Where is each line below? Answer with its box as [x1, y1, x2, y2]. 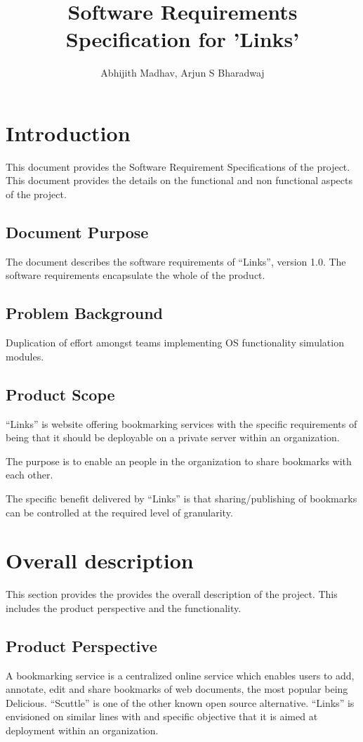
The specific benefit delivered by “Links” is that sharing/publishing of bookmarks [6, 490, 357, 505]
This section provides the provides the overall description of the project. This [6, 587, 338, 601]
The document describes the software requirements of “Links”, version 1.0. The [6, 254, 346, 268]
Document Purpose [6, 221, 149, 243]
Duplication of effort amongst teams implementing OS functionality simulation [6, 335, 344, 350]
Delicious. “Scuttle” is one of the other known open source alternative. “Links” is [6, 695, 355, 710]
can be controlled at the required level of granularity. [6, 505, 233, 519]
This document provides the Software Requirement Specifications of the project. [6, 159, 350, 174]
